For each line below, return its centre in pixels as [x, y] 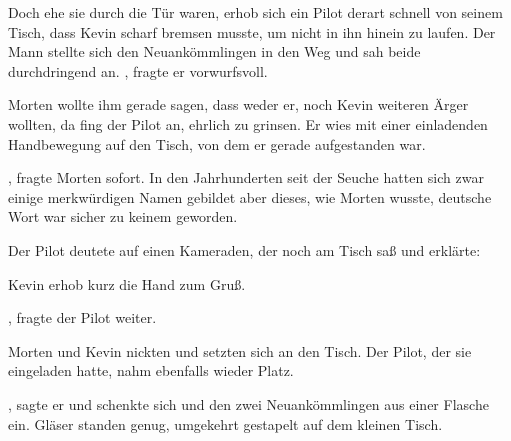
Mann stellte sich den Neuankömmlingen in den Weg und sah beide [214, 51]
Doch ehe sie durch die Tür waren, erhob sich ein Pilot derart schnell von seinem [255, 12]
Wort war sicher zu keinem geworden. [123, 216]
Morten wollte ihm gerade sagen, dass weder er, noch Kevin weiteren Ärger [238, 104]
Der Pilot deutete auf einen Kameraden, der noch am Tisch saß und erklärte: [244, 249]
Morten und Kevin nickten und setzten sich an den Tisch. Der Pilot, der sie [240, 350]
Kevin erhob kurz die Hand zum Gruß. [127, 283]
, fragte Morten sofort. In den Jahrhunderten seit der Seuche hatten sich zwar [246, 177]
